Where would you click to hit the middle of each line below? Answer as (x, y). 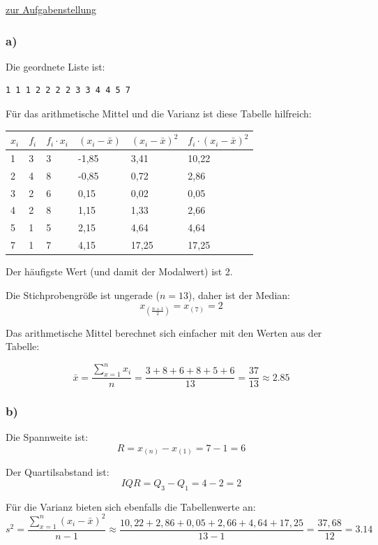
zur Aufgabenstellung (51, 9)
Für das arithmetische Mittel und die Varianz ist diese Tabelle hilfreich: (159, 113)
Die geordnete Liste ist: (55, 66)
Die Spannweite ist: (47, 437)
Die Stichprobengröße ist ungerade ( (83, 295)
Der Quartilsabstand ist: (58, 472)
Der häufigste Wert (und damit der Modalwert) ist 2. (119, 271)
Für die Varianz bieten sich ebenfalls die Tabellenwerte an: (131, 506)
